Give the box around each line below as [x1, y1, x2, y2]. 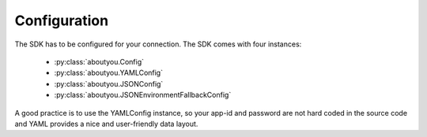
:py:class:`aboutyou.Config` [54, 57, 145, 66]
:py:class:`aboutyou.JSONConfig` [54, 79, 164, 88]
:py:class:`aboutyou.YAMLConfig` [54, 68, 164, 78]
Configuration [14, 12, 109, 29]
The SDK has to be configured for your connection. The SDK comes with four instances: [14, 39, 302, 49]
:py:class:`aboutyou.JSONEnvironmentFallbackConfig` [54, 91, 232, 100]
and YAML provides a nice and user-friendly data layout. [14, 119, 198, 128]
